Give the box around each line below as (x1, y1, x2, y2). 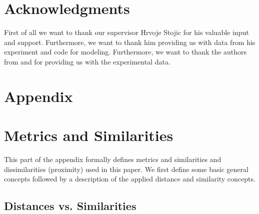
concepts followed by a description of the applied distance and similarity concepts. (4, 173, 255, 184)
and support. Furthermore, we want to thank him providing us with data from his (4, 36, 255, 47)
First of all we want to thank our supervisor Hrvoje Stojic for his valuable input (4, 27, 249, 37)
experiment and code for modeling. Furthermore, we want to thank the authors (4, 46, 247, 57)
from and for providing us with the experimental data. (4, 56, 170, 66)
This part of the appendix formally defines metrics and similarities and (4, 154, 221, 164)
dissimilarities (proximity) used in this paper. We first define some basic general (4, 163, 248, 174)
